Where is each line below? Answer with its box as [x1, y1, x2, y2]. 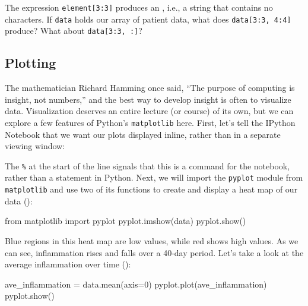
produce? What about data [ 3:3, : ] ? [5, 24, 142, 37]
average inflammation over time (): [5, 258, 131, 270]
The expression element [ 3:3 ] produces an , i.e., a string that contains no [5, 1, 273, 13]
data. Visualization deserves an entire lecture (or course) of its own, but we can [5, 105, 294, 117]
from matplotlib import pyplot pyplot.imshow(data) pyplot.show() [5, 214, 246, 227]
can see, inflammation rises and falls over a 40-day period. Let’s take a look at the [5, 246, 304, 258]
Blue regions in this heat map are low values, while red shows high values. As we [5, 234, 299, 247]
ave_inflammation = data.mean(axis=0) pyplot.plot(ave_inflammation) [5, 277, 267, 290]
